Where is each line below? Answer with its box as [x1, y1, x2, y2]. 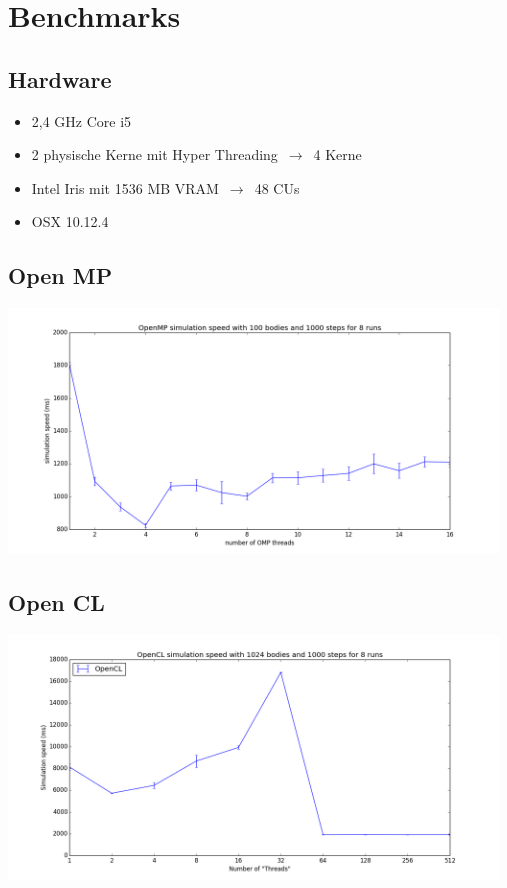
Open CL [8, 586, 105, 617]
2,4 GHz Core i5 [31, 110, 132, 131]
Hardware [8, 63, 112, 94]
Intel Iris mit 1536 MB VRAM [31, 177, 219, 198]
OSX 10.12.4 [31, 211, 109, 232]
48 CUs [254, 177, 300, 198]
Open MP [8, 260, 113, 291]
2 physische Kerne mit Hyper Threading [31, 144, 278, 165]
